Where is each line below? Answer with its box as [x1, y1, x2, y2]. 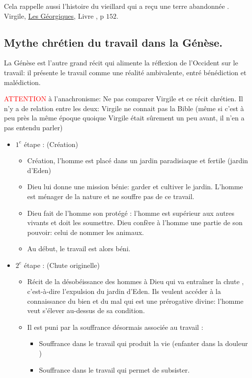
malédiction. [4, 77, 41, 87]
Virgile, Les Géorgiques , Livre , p [4, 10, 104, 21]
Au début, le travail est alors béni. [27, 243, 131, 254]
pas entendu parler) [4, 122, 63, 132]
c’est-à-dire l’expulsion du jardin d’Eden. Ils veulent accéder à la [27, 286, 221, 296]
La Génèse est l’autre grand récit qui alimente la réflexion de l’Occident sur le [4, 58, 238, 68]
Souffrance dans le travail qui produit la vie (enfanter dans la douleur [39, 338, 248, 349]
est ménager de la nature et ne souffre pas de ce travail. [27, 191, 195, 201]
